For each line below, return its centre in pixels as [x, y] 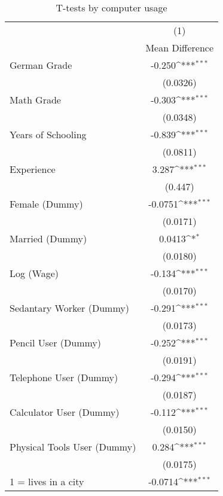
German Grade [41, 65]
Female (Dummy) [46, 204]
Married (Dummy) [48, 238]
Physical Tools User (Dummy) [73, 447]
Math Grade [35, 100]
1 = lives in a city [47, 481]
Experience [33, 169]
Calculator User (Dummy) [65, 412]
